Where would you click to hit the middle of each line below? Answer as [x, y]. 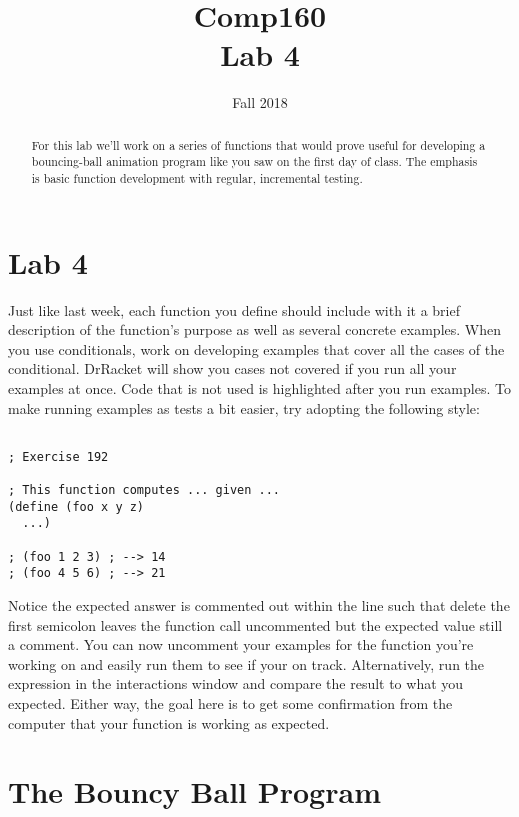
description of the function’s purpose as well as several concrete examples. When [254, 329]
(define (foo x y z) [76, 506]
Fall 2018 [260, 102]
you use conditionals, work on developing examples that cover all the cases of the [256, 348]
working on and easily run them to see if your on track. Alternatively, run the [246, 663]
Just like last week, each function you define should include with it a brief [234, 309]
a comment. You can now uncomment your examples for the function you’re [241, 644]
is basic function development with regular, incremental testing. [197, 178]
